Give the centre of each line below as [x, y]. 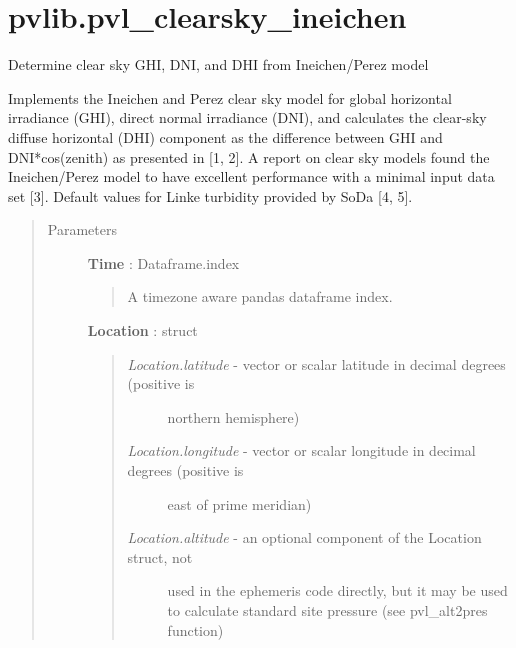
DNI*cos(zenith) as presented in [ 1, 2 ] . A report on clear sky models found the [249, 156]
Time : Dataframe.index [163, 262]
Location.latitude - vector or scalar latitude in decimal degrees [316, 363]
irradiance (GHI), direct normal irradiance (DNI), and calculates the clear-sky [247, 117]
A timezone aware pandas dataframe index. [260, 296]
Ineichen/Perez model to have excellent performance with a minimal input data [251, 176]
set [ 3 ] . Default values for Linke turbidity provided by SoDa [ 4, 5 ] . [210, 195]
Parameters [82, 229]
